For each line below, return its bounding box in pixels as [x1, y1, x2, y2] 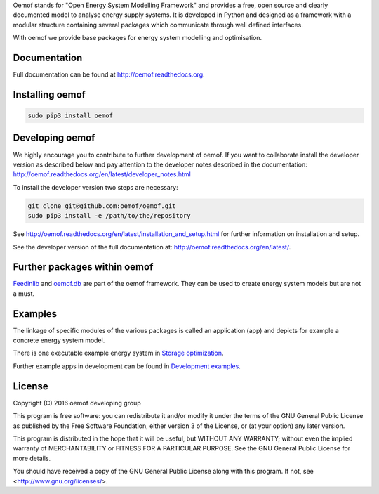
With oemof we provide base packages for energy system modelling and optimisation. [13, 34, 262, 42]
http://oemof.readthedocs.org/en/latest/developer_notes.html [13, 170, 191, 178]
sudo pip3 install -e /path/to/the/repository [27, 212, 191, 220]
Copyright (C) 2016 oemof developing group [13, 398, 141, 407]
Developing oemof [13, 132, 95, 144]
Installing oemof [13, 89, 86, 100]
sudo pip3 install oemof [27, 112, 114, 119]
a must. [13, 289, 35, 298]
